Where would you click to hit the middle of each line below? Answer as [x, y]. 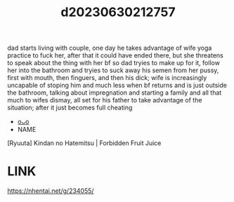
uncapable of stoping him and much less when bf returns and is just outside [117, 86]
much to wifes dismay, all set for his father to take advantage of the [105, 100]
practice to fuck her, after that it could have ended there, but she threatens [115, 55]
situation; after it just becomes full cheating [70, 108]
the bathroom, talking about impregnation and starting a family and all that [115, 93]
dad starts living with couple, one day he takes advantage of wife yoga [110, 48]
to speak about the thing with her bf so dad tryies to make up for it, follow [113, 63]
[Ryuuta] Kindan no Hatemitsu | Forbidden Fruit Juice [84, 143]
